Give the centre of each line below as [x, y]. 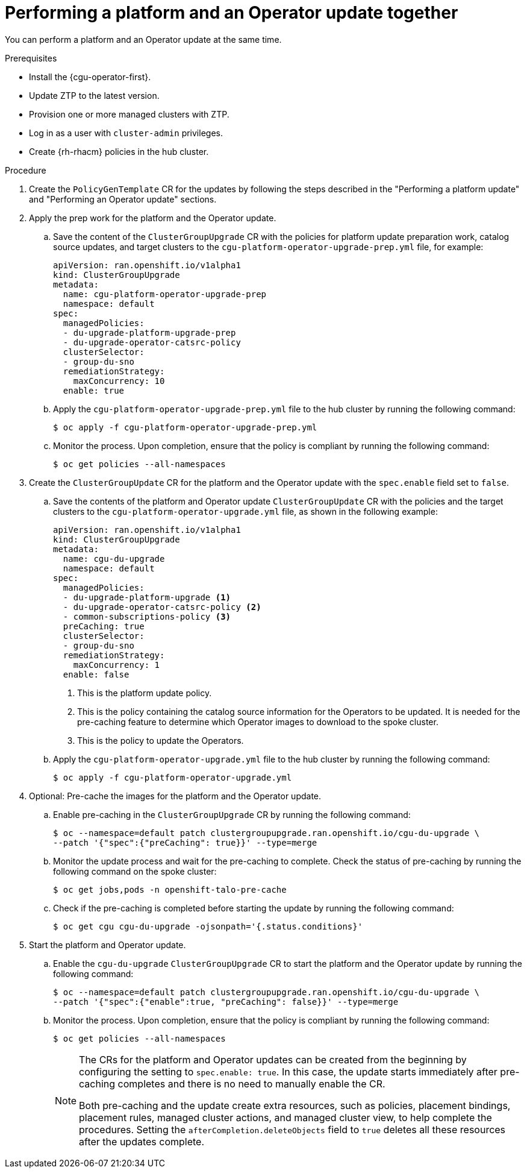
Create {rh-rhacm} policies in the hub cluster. [119, 151]
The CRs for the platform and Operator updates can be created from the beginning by [273, 1059]
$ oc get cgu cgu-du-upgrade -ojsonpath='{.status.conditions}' [208, 926]
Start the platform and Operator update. [108, 945]
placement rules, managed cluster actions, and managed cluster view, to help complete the [285, 1117]
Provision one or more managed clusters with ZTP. [129, 114]
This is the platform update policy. [145, 693]
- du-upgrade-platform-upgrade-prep [149, 332]
